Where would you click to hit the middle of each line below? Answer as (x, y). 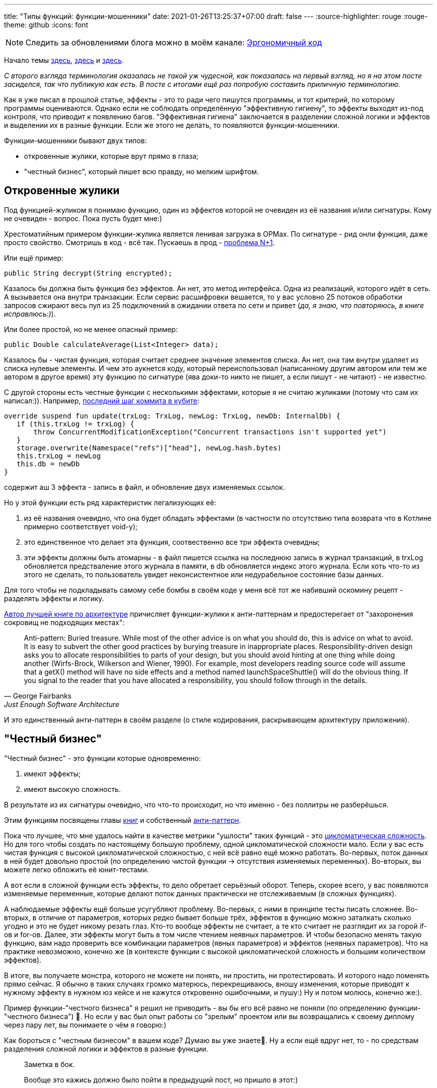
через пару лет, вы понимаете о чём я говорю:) (85, 1025)
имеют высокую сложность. (72, 789)
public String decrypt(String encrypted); (88, 273)
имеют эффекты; (52, 773)
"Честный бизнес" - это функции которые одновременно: (103, 758)
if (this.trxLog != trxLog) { (76, 424)
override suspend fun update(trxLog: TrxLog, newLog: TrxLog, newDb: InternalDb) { (172, 416)
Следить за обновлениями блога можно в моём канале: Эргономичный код (174, 42)
